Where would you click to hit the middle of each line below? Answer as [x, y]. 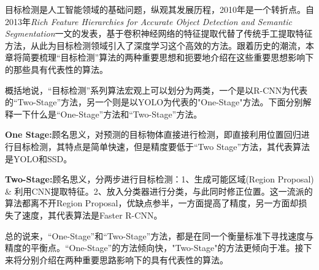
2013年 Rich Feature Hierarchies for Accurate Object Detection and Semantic [148, 21]
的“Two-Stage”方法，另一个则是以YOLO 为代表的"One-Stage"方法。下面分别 [154, 102]
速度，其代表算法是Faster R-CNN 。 [92, 215]
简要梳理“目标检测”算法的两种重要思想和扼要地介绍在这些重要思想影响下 [168, 57]
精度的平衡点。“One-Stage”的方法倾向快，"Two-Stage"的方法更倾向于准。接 [154, 248]
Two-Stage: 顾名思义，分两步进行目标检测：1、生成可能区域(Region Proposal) [159, 179]
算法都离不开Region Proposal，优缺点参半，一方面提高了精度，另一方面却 [152, 203]
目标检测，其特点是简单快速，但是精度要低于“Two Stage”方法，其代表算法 [161, 146]
